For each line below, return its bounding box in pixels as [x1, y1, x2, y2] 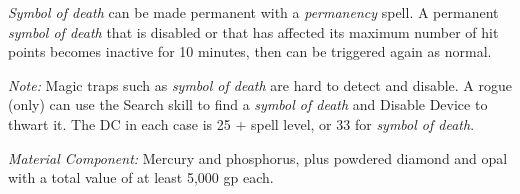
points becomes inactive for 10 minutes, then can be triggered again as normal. [8, 41, 492, 62]
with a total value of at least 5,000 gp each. [8, 167, 274, 188]
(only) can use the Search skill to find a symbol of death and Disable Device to [8, 94, 488, 115]
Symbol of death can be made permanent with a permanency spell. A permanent [8, 2, 499, 22]
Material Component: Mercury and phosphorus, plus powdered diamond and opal [8, 147, 508, 168]
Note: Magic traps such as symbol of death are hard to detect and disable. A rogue [8, 74, 512, 95]
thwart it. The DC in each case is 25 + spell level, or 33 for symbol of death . [8, 113, 475, 134]
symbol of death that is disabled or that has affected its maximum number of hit [8, 21, 499, 42]
